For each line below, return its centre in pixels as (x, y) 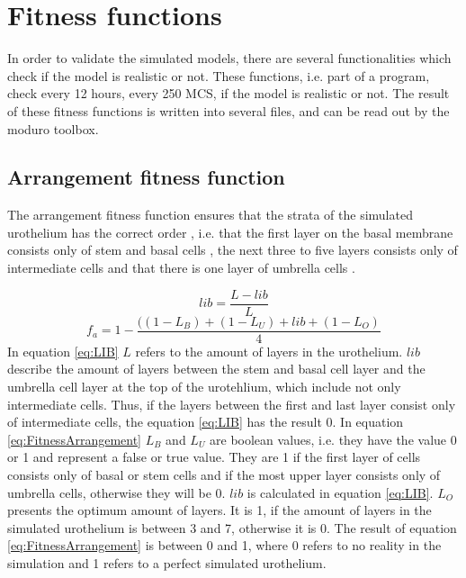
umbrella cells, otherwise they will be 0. (116, 492)
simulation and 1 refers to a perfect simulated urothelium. (167, 562)
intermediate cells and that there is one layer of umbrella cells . (181, 268)
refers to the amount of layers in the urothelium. (269, 351)
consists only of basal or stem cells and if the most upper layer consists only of (224, 474)
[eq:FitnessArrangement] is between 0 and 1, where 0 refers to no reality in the (224, 545)
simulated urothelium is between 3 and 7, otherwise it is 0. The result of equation (232, 527)
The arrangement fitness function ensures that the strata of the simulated (210, 215)
